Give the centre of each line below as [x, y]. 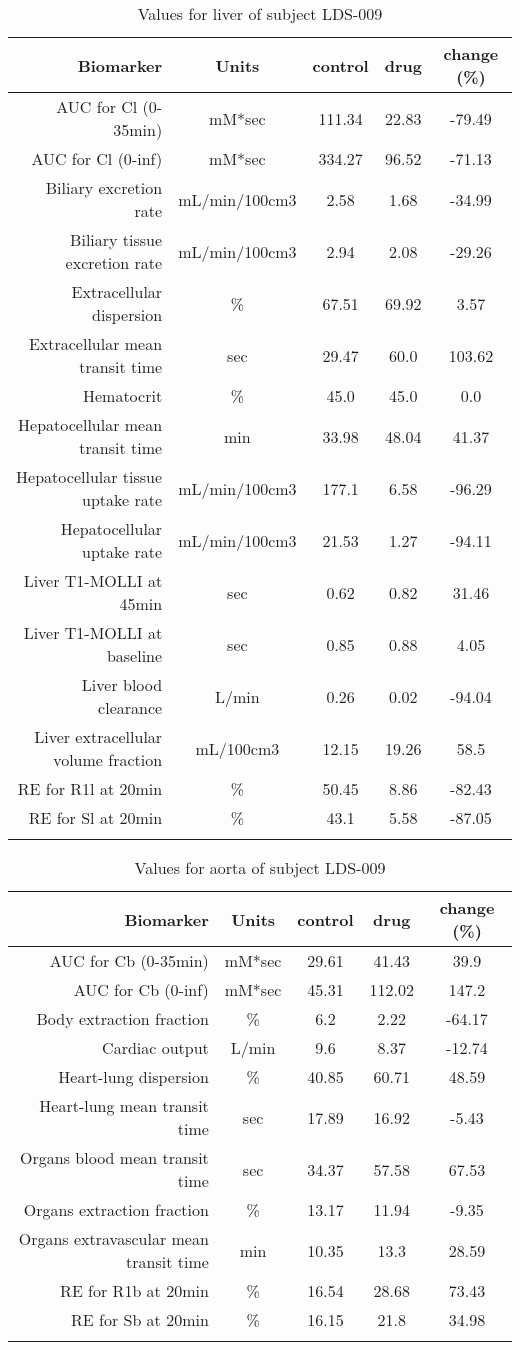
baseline [134, 655]
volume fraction [108, 759]
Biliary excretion [104, 187]
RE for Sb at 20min [140, 1319]
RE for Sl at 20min [95, 817]
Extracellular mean [95, 343]
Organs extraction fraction [116, 1209]
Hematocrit [122, 395]
